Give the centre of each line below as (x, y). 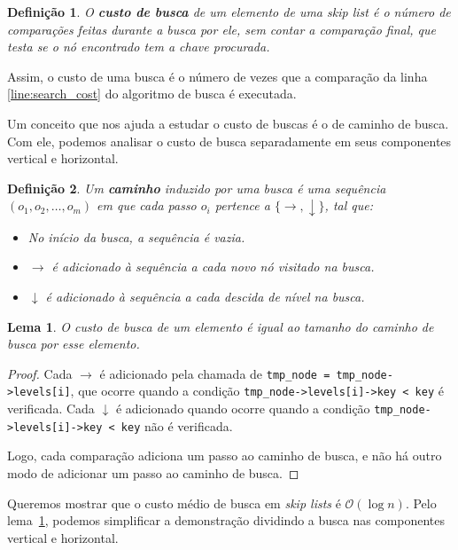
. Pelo (421, 503)
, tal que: (349, 205)
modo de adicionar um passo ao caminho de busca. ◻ (153, 473)
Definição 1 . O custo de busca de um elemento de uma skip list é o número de (229, 12)
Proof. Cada (40, 373)
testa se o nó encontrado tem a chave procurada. (139, 47)
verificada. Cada (51, 409)
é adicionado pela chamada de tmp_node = (215, 373)
